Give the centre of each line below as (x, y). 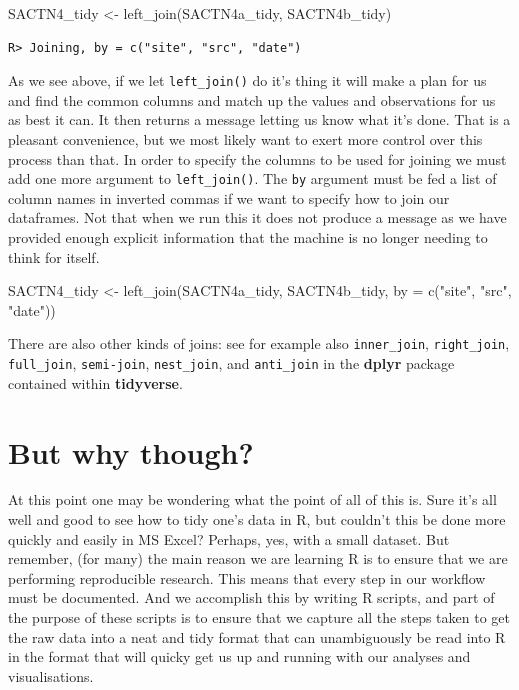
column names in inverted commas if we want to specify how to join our (229, 197)
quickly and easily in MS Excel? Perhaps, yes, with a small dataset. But (229, 538)
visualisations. (51, 675)
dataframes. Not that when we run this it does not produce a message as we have (257, 217)
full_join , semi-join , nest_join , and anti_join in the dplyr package (231, 363)
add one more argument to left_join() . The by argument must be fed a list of (252, 178)
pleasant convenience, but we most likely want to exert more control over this (245, 139)
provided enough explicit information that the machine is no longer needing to (248, 237)
